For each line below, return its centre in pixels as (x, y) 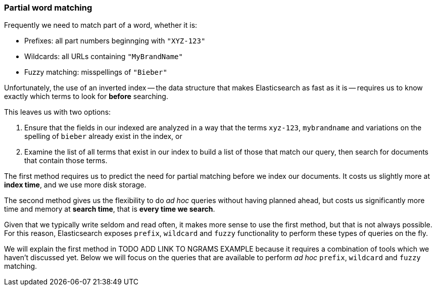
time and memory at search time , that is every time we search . (110, 209)
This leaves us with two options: (58, 112)
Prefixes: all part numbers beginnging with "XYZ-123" (115, 41)
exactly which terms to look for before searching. (86, 96)
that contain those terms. (66, 161)
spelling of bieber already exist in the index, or (103, 136)
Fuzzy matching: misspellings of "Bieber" (96, 72)
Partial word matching (48, 8)
